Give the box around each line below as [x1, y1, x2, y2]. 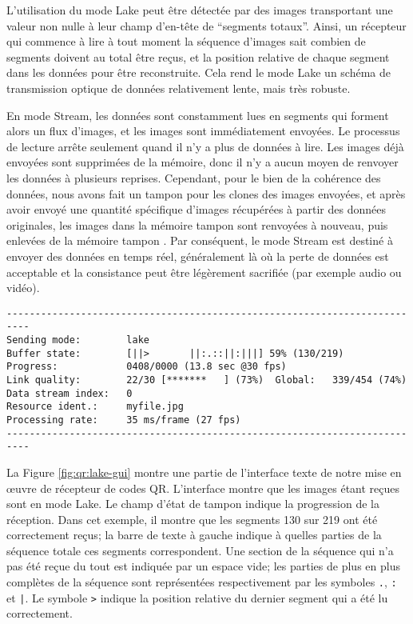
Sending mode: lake [6, 334, 149, 346]
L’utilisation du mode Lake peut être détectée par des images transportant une [6, 2, 393, 18]
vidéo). [6, 279, 40, 296]
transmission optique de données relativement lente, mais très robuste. [6, 79, 351, 96]
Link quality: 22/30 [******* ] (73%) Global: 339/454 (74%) [6, 374, 407, 386]
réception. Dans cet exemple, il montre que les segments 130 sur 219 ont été [6, 510, 378, 527]
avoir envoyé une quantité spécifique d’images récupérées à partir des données [6, 201, 386, 218]
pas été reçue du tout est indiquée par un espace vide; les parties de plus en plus [6, 558, 400, 574]
